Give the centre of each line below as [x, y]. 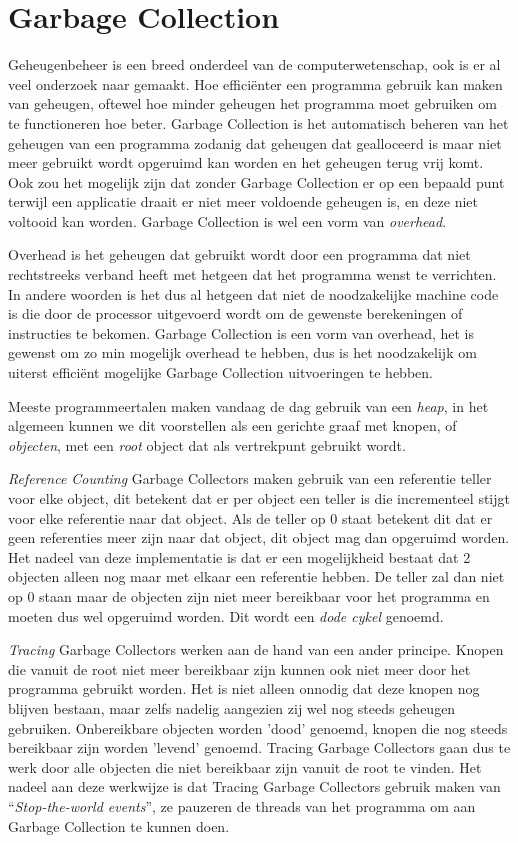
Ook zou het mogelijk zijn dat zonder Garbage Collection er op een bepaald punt [256, 181]
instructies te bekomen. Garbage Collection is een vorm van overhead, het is [241, 332]
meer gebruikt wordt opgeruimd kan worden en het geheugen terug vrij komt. [246, 162]
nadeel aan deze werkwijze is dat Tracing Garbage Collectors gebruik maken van [254, 786]
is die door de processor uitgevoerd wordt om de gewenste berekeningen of [235, 313]
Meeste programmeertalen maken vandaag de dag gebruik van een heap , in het [248, 405]
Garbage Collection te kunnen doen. [119, 825]
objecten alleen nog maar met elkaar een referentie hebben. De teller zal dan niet [256, 576]
